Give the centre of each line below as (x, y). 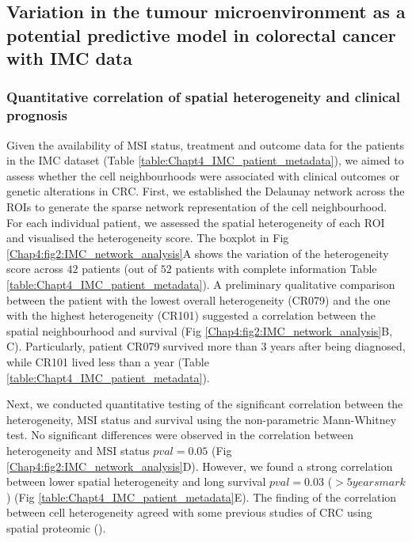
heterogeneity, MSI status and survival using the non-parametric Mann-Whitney (202, 419)
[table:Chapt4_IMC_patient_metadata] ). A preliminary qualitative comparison (201, 284)
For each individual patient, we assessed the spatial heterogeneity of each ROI (196, 222)
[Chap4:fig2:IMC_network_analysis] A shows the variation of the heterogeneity (198, 253)
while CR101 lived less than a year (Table (108, 362)
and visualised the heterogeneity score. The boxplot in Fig (148, 238)
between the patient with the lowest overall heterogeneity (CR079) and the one (198, 299)
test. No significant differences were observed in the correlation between (180, 435)
